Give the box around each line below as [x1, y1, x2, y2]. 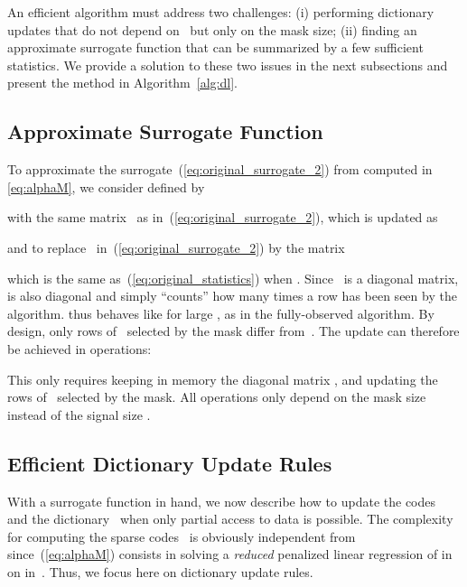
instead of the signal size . [7, 405, 151, 424]
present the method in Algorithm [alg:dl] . [7, 73, 238, 92]
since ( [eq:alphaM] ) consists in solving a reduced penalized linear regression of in [7, 545, 453, 564]
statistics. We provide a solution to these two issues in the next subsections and [7, 55, 448, 74]
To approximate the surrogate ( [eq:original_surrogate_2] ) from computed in [7, 160, 433, 179]
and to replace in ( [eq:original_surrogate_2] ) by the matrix [7, 238, 345, 256]
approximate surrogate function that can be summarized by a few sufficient [7, 38, 424, 57]
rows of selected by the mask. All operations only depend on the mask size [7, 387, 426, 406]
